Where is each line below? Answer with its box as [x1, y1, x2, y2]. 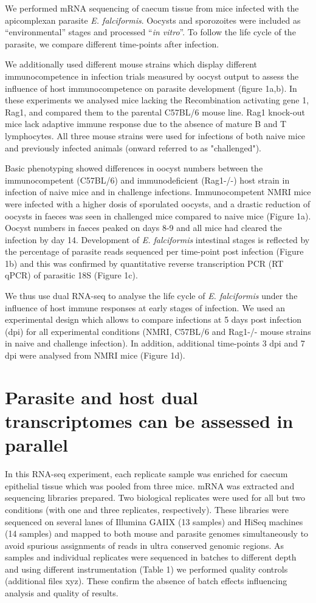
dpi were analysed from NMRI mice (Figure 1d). [5, 349, 185, 362]
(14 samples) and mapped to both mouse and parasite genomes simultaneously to [5, 527, 309, 540]
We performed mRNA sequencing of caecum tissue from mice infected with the [5, 2, 299, 14]
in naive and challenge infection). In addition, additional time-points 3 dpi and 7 [5, 337, 305, 350]
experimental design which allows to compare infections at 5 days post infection [5, 313, 302, 326]
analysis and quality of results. [5, 587, 118, 599]
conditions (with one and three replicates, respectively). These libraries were [5, 503, 289, 515]
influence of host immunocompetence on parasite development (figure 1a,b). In [5, 81, 297, 94]
